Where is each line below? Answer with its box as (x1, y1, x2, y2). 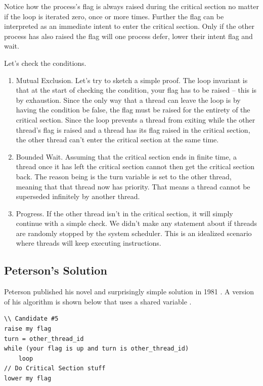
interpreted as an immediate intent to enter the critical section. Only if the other (4, 21, 254, 31)
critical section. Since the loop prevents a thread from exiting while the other (16, 114, 255, 125)
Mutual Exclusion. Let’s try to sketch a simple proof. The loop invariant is (16, 74, 248, 85)
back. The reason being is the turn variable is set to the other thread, (16, 171, 232, 181)
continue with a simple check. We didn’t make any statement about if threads (16, 218, 257, 228)
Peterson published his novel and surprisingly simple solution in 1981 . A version (4, 286, 254, 297)
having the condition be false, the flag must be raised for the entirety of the (16, 104, 250, 115)
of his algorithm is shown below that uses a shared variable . (4, 296, 192, 306)
